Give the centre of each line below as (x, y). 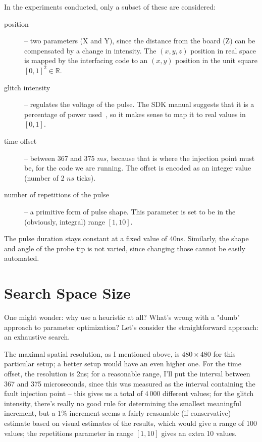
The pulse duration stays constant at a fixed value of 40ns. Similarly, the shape (126, 238)
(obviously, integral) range (65, 221)
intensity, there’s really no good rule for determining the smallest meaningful (123, 403)
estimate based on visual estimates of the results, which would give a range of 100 (131, 423)
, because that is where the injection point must (181, 158)
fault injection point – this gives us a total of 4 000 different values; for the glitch (129, 393)
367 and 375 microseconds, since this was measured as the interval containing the (130, 383)
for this (224, 353)
